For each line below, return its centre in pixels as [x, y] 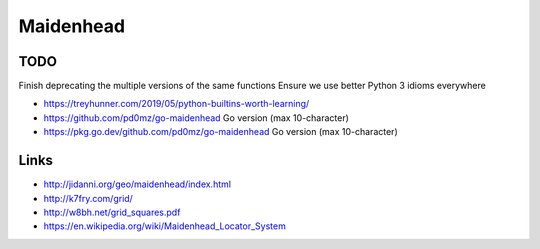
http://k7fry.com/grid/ [88, 198]
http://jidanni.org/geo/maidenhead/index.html [137, 184]
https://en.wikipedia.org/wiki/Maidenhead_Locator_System [165, 226]
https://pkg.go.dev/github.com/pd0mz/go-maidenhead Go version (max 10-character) [221, 132]
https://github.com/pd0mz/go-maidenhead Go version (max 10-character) [196, 117]
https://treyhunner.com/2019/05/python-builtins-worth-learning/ [176, 104]
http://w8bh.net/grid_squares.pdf [112, 212]
